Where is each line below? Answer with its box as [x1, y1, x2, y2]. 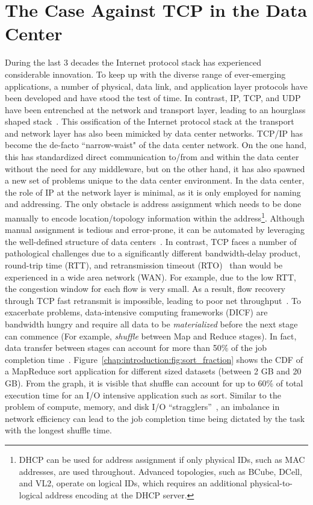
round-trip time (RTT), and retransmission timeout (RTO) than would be [5, 259, 283, 271]
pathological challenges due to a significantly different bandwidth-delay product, [5, 247, 301, 259]
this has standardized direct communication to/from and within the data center [5, 150, 299, 163]
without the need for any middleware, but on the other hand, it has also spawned [5, 162, 305, 175]
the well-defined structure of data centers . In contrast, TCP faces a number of [5, 235, 297, 247]
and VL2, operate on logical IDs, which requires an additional [19, 477, 247, 489]
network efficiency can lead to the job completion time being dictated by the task [5, 412, 305, 424]
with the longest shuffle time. [5, 424, 112, 436]
